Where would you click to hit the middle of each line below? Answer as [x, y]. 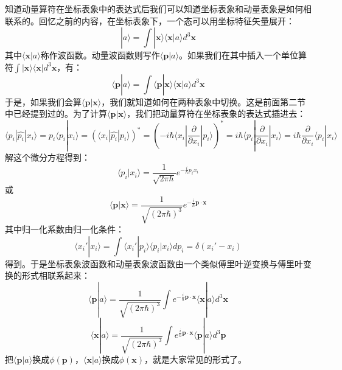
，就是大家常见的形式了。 [195, 359]
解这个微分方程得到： [47, 157]
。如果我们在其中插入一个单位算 [243, 55]
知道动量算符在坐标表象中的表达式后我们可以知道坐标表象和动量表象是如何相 [158, 9]
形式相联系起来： [56, 275]
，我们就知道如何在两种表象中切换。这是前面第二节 [204, 101]
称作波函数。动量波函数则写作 [100, 55]
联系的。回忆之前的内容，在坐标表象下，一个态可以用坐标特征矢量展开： [150, 20]
